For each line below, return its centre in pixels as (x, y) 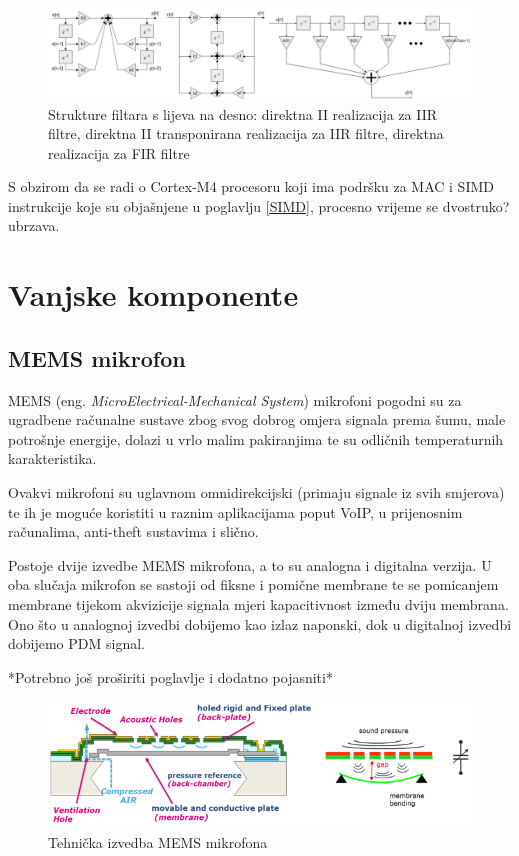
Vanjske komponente (153, 294)
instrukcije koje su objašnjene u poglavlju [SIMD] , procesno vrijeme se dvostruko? (259, 205)
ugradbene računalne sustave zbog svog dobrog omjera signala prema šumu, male (257, 419)
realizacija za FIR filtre (119, 152)
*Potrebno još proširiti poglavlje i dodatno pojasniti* (170, 676)
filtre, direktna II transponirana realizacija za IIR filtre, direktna (246, 133)
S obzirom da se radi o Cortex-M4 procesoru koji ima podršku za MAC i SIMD (251, 186)
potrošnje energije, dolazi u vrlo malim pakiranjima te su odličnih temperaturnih (256, 438)
